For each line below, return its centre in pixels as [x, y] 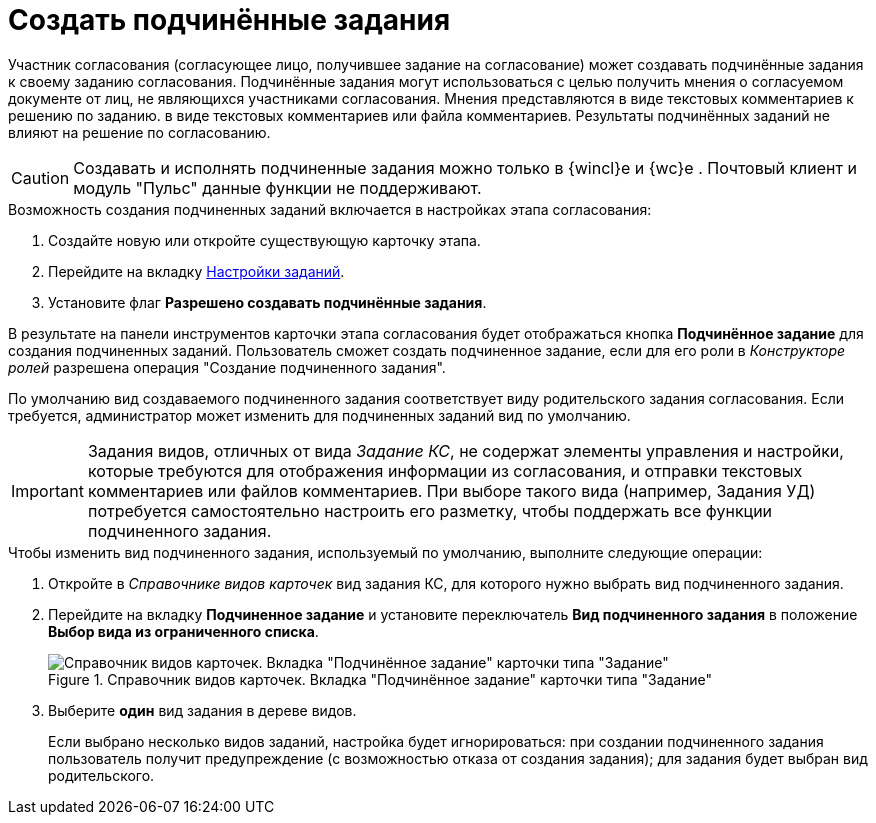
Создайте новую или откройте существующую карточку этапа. [264, 240]
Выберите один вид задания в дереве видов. [202, 710]
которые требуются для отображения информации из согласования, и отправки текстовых [445, 470]
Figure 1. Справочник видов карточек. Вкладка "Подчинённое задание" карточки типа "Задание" [380, 679]
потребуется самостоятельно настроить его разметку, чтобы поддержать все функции [430, 510]
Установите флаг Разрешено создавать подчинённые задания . [267, 302]
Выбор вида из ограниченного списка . [183, 631]
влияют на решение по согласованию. [139, 132]
